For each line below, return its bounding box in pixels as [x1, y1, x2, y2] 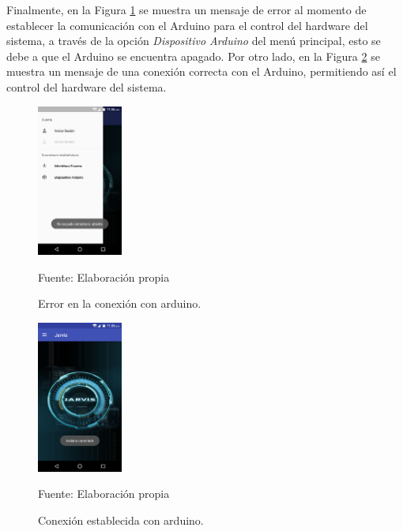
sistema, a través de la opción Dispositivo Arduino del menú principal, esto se [6, 32, 381, 49]
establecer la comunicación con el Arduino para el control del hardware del [6, 17, 368, 33]
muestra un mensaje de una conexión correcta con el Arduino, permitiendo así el [6, 63, 397, 80]
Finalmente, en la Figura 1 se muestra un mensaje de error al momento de [6, 2, 367, 17]
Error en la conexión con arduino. [38, 295, 201, 312]
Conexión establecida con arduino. [38, 511, 204, 528]
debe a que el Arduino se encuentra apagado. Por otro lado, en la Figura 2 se [6, 47, 380, 64]
